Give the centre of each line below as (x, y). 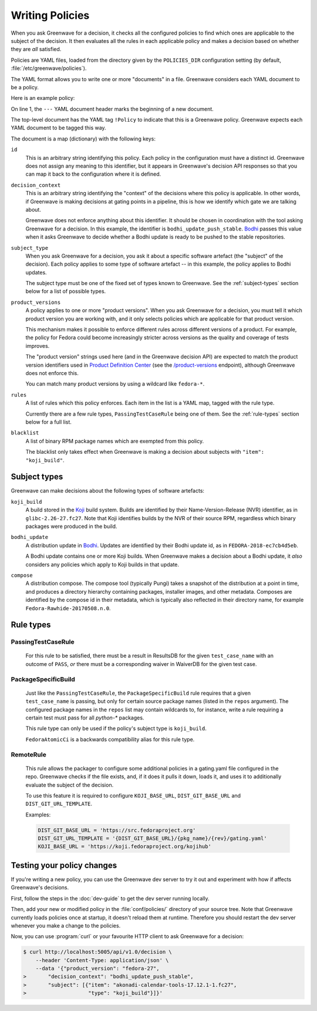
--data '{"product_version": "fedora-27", (97, 969)
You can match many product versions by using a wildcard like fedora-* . (115, 384)
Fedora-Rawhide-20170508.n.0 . (68, 608)
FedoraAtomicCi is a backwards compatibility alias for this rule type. (110, 739)
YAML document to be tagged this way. (58, 128)
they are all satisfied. (36, 49)
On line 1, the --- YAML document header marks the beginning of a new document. (112, 109)
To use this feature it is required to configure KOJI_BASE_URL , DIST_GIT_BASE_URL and (133, 795)
